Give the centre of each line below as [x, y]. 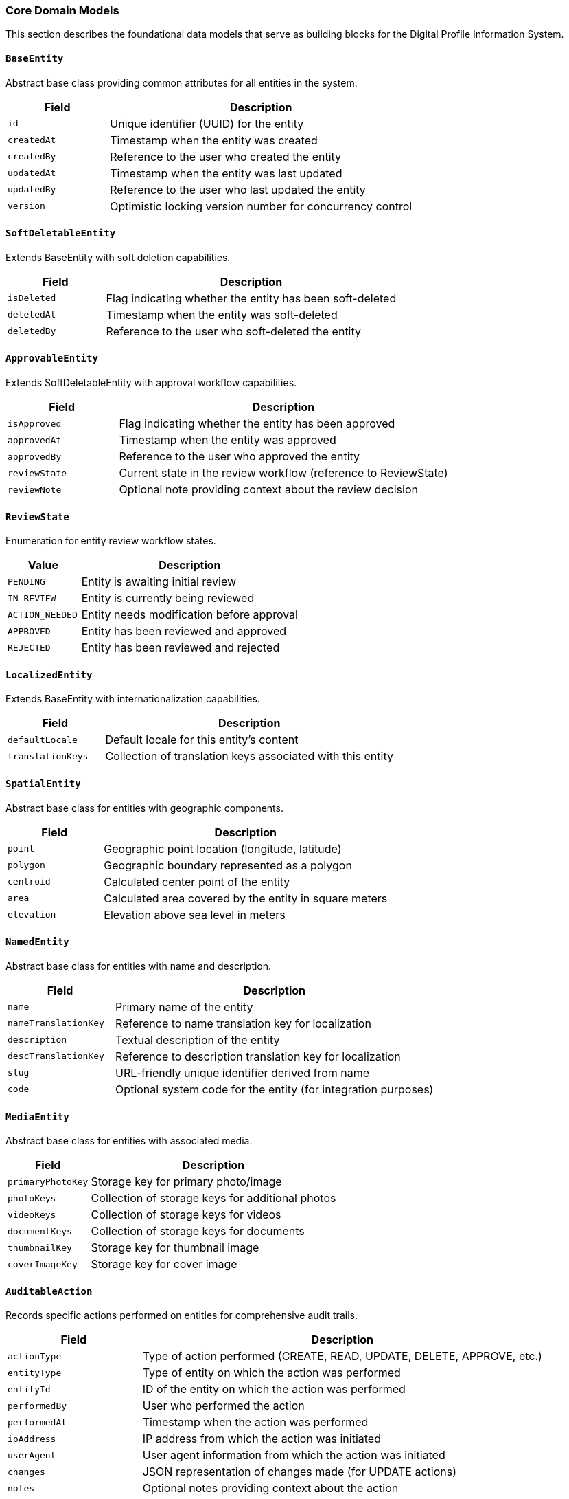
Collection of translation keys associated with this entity [249, 756]
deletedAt [32, 315]
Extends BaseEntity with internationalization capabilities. [133, 699]
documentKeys [40, 1231]
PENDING [26, 581]
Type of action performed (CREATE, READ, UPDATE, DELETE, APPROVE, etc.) [342, 1356]
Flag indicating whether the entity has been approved [257, 424]
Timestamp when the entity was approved [228, 440]
